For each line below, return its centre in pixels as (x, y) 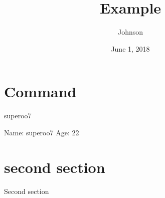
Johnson (130, 32)
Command (40, 91)
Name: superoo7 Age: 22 (42, 132)
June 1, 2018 (130, 48)
